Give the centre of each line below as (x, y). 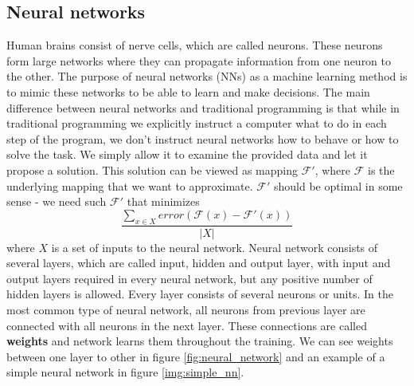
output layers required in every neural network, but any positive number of (189, 278)
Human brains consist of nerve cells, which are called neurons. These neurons (195, 45)
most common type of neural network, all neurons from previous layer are (186, 309)
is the (381, 169)
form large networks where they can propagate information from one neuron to (199, 60)
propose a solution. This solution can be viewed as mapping (152, 169)
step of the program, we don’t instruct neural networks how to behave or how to (203, 138)
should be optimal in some (338, 185)
